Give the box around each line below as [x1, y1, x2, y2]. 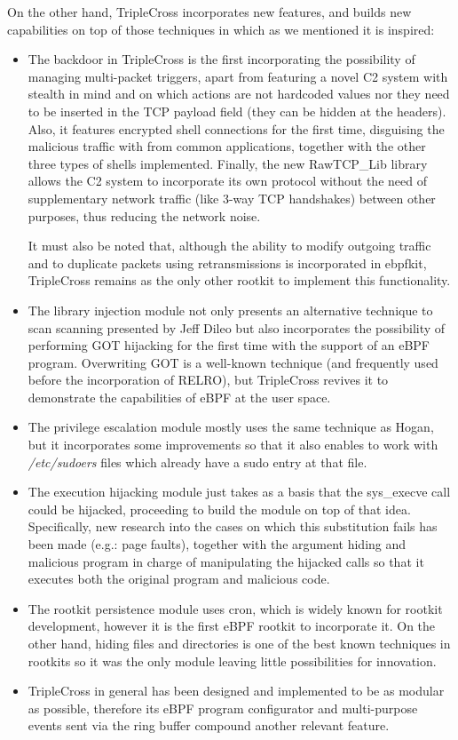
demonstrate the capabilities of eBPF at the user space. [28, 387, 331, 406]
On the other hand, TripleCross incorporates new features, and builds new [7, 3, 412, 20]
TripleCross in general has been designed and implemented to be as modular [28, 681, 445, 700]
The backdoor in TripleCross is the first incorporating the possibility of [28, 50, 415, 68]
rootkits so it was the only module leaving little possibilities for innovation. [28, 651, 437, 670]
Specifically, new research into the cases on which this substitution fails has [28, 517, 438, 536]
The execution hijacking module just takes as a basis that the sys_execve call [28, 482, 451, 501]
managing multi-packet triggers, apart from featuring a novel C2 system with [28, 67, 448, 85]
